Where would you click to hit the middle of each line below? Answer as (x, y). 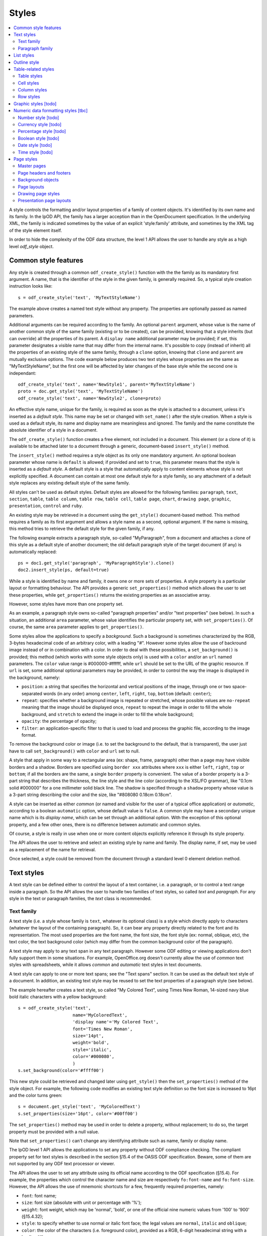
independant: (23, 373)
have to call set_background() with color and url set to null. (74, 751)
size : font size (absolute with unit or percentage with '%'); (82, 1203)
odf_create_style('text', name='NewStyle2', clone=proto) (90, 398)
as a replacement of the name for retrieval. (53, 849)
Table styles (30, 76)
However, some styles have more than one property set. (66, 604)
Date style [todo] (35, 145)
